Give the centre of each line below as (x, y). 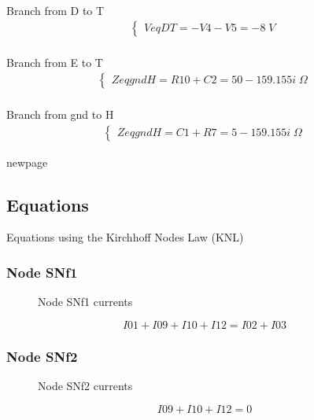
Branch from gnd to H (60, 114)
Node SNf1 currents (85, 302)
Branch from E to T (55, 62)
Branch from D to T (55, 10)
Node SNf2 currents (85, 386)
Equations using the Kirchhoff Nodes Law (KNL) (125, 237)
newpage (27, 162)
